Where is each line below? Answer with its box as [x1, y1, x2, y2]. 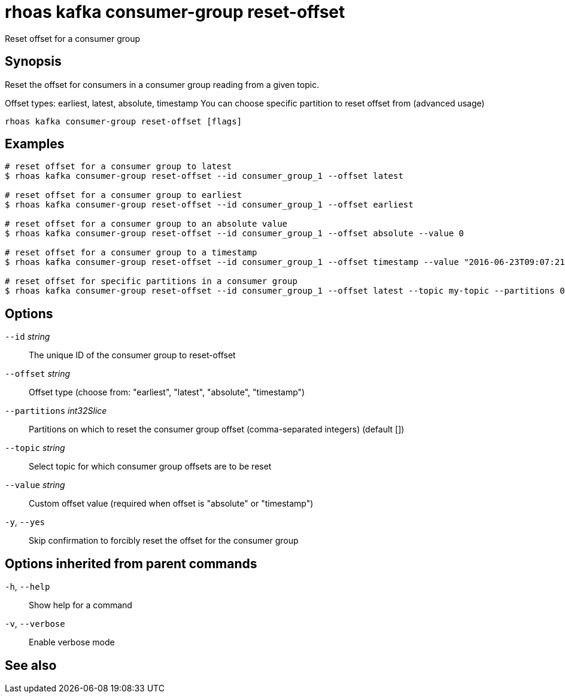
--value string [5, 480, 65, 490]
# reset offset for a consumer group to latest [5, 161, 232, 172]
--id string [5, 331, 50, 342]
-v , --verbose [5, 618, 65, 629]
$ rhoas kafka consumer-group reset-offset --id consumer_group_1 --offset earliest [5, 200, 414, 210]
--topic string [5, 443, 65, 453]
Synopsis [5, 54, 62, 69]
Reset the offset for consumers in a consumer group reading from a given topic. [5, 79, 320, 90]
